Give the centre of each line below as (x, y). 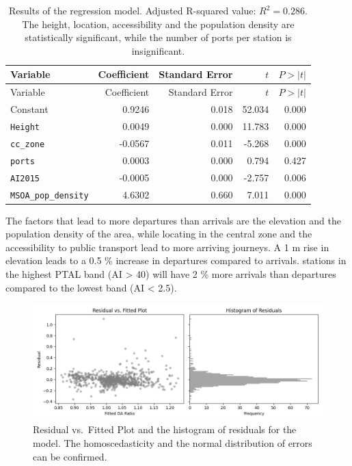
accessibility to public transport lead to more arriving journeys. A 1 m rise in (167, 247)
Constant (29, 109)
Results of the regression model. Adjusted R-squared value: (132, 10)
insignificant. (158, 50)
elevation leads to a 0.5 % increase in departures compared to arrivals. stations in (176, 260)
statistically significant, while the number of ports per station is (158, 37)
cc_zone (28, 144)
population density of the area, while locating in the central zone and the (159, 234)
